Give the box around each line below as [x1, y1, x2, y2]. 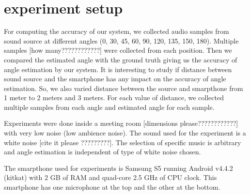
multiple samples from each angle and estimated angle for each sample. [4, 102, 215, 112]
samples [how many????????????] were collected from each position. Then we [4, 45, 232, 55]
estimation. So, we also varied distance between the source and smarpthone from [4, 83, 243, 93]
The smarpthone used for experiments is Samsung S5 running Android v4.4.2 [4, 163, 233, 173]
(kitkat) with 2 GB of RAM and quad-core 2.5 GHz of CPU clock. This [4, 172, 217, 182]
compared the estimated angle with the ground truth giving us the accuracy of [4, 54, 237, 64]
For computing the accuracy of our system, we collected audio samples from [4, 26, 229, 36]
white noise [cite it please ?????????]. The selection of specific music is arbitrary [4, 137, 241, 147]
